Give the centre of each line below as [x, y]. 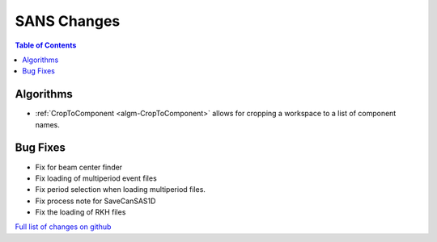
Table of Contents [46, 45]
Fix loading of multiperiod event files [96, 178]
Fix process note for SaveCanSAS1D [95, 201]
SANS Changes [68, 21]
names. [47, 124]
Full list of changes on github [63, 227]
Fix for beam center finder [79, 167]
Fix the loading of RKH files [81, 212]
